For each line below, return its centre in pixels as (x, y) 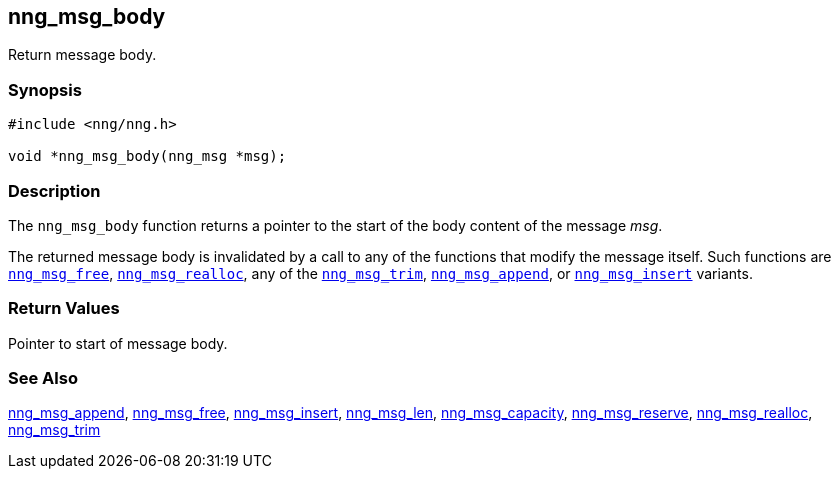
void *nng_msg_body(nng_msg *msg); (147, 156)
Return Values (64, 308)
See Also (43, 378)
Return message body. (82, 55)
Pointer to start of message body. (118, 343)
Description (54, 190)
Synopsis (45, 89)
